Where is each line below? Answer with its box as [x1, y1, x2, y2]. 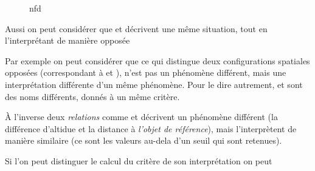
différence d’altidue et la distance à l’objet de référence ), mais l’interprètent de [5, 122, 297, 135]
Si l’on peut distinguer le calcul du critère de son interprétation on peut [5, 154, 272, 167]
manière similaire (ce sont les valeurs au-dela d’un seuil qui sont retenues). [5, 134, 282, 147]
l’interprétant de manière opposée [5, 34, 130, 47]
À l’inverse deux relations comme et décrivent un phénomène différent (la [5, 110, 278, 123]
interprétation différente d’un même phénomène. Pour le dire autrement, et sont [5, 78, 303, 90]
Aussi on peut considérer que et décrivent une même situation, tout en [5, 22, 268, 35]
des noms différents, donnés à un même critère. [5, 90, 180, 102]
